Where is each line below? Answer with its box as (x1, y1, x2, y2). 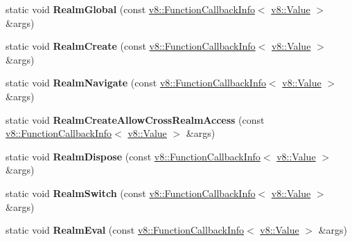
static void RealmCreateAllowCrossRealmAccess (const (6, 112, 265, 127)
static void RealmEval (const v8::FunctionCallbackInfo (6, 223, 244, 237)
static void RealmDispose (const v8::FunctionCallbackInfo (6, 149, 261, 163)
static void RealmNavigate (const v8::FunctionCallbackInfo (6, 75, 266, 90)
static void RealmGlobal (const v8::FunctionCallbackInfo (6, 2, 255, 16)
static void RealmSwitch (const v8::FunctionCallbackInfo (6, 185, 256, 200)
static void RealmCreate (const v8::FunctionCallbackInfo (6, 39, 256, 53)
